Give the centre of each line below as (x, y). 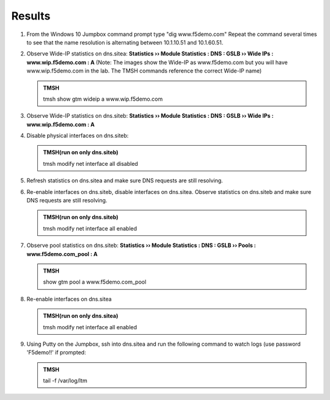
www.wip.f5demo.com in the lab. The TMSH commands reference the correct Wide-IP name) (144, 71)
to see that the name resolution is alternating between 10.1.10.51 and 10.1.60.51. (125, 42)
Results (31, 16)
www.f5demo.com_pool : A (62, 254)
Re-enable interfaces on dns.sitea (69, 299)
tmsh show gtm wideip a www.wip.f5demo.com (103, 99)
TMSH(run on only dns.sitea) (81, 316)
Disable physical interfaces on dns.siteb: (78, 136)
